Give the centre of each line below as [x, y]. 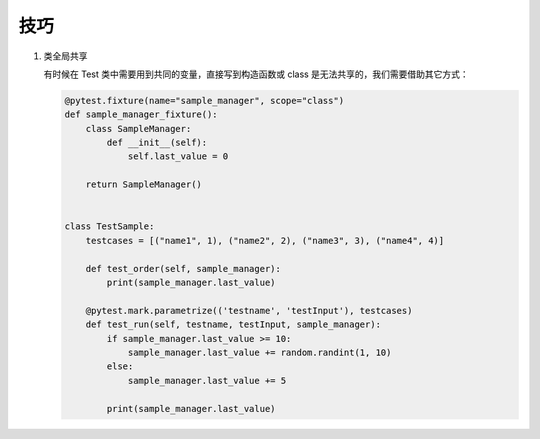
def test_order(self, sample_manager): [183, 268]
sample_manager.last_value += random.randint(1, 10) [259, 352]
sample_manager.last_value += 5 [207, 380]
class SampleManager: [138, 128]
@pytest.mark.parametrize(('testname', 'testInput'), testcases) [249, 310]
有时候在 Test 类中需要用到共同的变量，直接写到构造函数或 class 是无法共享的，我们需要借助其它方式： [256, 74]
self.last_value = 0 [178, 156]
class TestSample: [109, 226]
